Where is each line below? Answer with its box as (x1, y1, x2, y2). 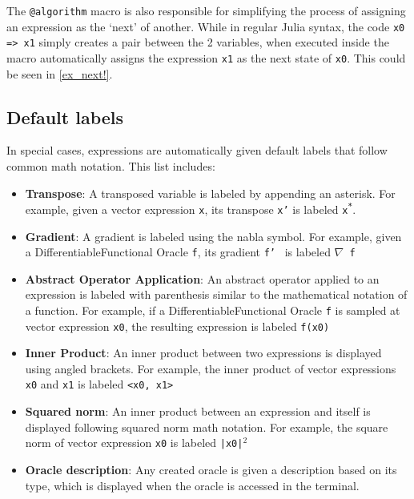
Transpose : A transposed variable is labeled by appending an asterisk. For (25, 184, 396, 201)
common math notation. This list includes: (6, 158, 215, 175)
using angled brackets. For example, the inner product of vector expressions (25, 360, 396, 376)
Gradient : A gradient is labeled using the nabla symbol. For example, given (25, 227, 402, 244)
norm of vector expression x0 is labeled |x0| (25, 434, 243, 451)
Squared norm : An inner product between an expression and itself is (25, 403, 371, 420)
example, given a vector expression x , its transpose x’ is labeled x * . (25, 200, 356, 217)
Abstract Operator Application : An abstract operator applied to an (25, 270, 380, 287)
